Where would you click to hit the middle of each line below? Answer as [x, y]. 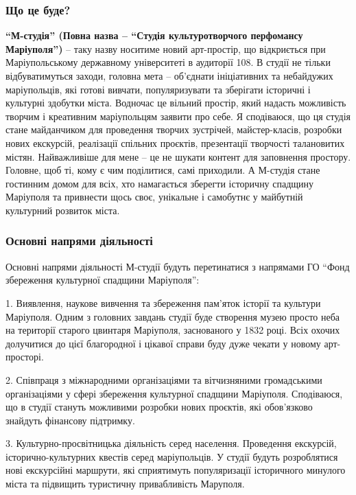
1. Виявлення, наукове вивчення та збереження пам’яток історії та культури [163, 302]
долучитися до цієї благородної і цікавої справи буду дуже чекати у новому [163, 343]
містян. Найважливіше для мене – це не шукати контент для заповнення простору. [178, 156]
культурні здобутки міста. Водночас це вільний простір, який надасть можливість [176, 103]
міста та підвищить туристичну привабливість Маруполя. [125, 484]
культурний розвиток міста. [63, 210]
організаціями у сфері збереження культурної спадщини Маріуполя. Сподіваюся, [174, 393]
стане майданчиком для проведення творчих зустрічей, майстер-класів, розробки [174, 129]
